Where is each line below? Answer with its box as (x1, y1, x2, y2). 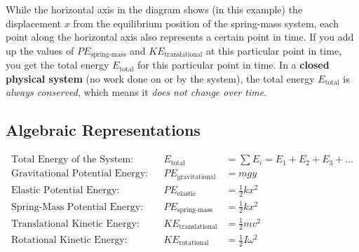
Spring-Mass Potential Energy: (11, 202, 144, 212)
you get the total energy (6, 57, 109, 72)
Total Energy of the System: (11, 155, 134, 165)
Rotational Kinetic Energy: (11, 235, 128, 246)
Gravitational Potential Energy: (11, 169, 148, 179)
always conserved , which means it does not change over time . (6, 85, 266, 99)
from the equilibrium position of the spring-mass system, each (73, 15, 339, 30)
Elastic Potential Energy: (11, 185, 120, 196)
